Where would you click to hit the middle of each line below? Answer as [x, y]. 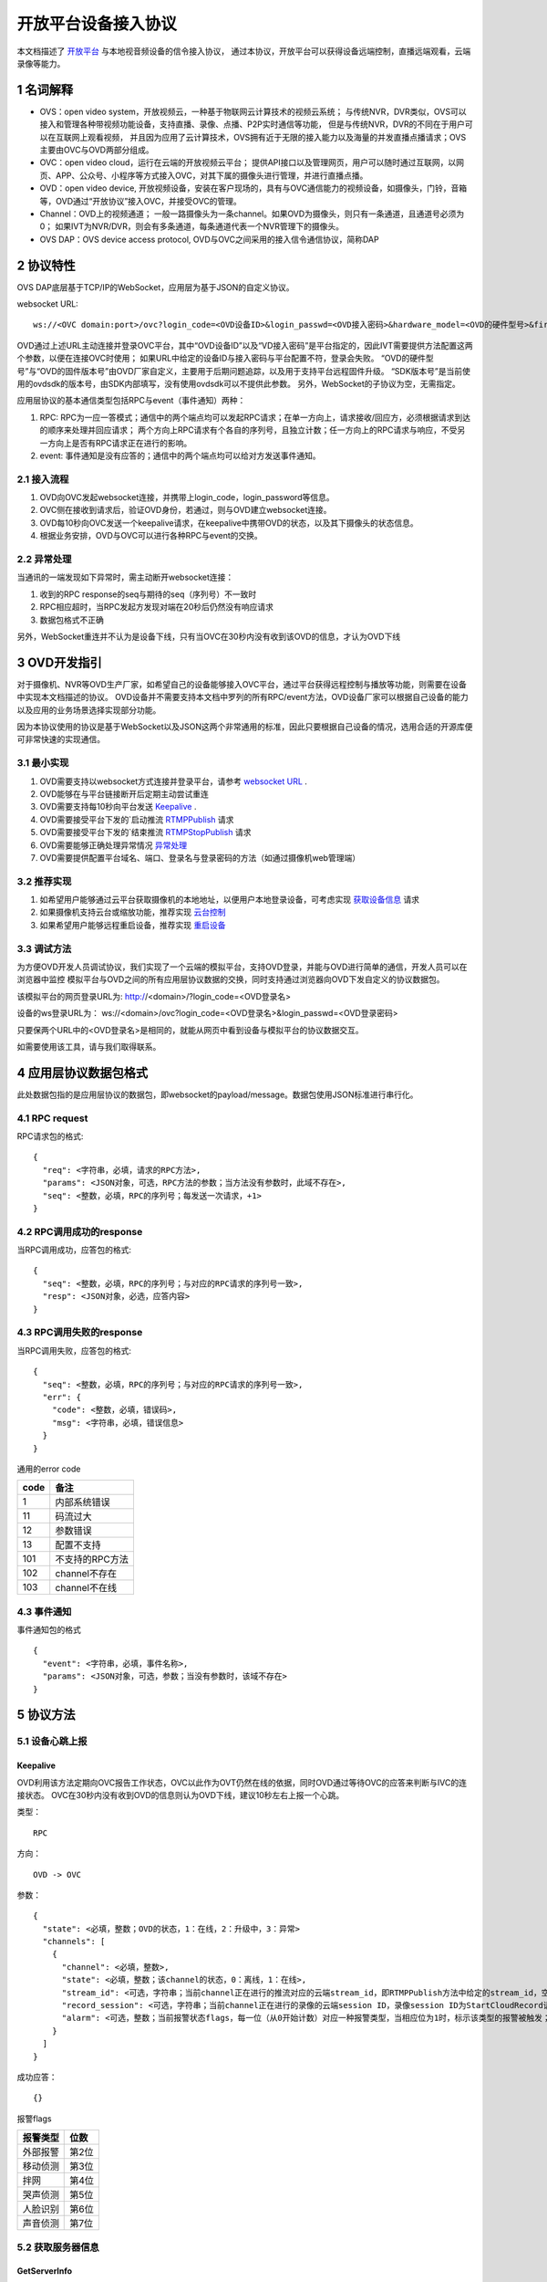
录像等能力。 [41, 63]
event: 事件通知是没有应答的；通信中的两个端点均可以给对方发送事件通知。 [180, 455]
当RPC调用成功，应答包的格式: [74, 1250]
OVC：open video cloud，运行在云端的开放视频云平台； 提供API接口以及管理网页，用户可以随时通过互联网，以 [248, 162]
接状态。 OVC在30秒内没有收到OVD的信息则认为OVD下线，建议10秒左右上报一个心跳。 [181, 1795]
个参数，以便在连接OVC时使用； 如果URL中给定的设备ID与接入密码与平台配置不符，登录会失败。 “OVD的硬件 [221, 358]
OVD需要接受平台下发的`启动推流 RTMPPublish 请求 [137, 819]
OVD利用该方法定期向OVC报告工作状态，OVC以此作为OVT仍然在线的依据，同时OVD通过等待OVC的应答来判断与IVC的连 [242, 1782]
